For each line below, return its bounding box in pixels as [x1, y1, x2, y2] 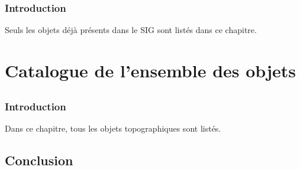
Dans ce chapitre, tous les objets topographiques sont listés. [5, 122, 221, 134]
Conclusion [5, 151, 73, 169]
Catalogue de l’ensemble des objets [5, 58, 296, 82]
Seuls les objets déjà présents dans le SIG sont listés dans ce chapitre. [5, 24, 257, 36]
